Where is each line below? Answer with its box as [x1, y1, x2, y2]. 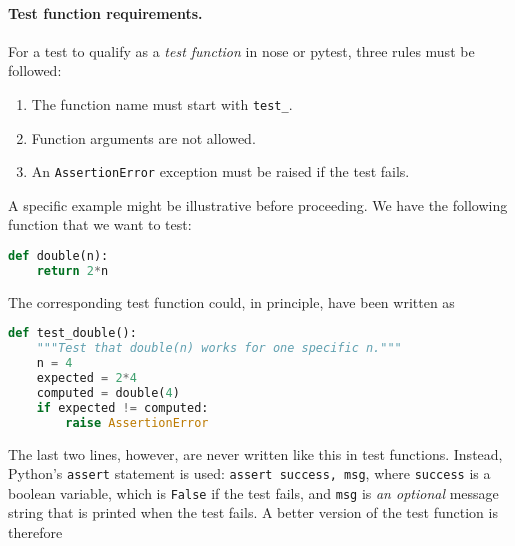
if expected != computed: [36, 400, 209, 415]
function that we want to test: [8, 214, 192, 235]
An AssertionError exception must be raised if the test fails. [31, 161, 410, 182]
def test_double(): [8, 326, 137, 341]
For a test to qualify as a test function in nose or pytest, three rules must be [8, 40, 475, 61]
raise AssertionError [65, 415, 209, 430]
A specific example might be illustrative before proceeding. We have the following [8, 194, 508, 215]
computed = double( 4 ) [36, 385, 180, 400]
